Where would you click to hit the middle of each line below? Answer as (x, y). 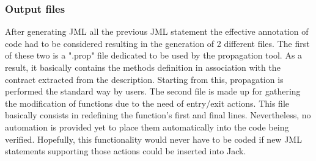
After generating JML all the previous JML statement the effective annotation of (157, 31)
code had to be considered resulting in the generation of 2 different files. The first (157, 43)
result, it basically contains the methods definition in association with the (143, 67)
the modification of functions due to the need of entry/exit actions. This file (147, 103)
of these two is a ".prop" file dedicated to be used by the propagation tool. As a (154, 55)
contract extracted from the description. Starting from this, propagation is (144, 79)
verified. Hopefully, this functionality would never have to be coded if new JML (153, 139)
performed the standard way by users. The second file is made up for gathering (153, 91)
